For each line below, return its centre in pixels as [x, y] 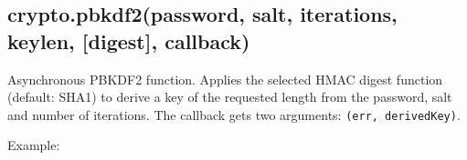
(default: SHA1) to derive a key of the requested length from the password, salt [230, 97]
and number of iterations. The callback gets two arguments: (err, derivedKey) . [234, 114]
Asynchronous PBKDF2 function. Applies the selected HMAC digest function [225, 79]
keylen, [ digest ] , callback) [129, 40]
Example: [34, 145]
